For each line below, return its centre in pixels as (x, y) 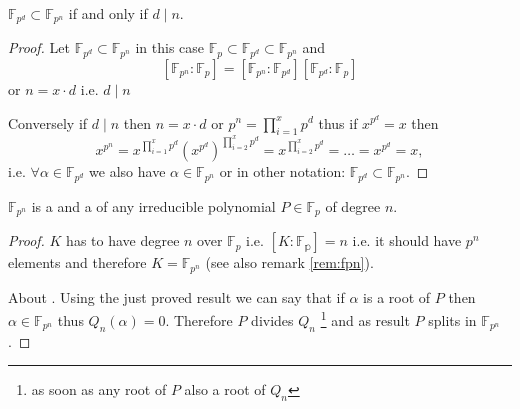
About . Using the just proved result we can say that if (176, 296)
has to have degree (123, 240)
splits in (452, 319)
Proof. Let (39, 47)
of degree (353, 205)
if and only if (108, 13)
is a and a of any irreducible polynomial (153, 205)
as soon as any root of (99, 389)
